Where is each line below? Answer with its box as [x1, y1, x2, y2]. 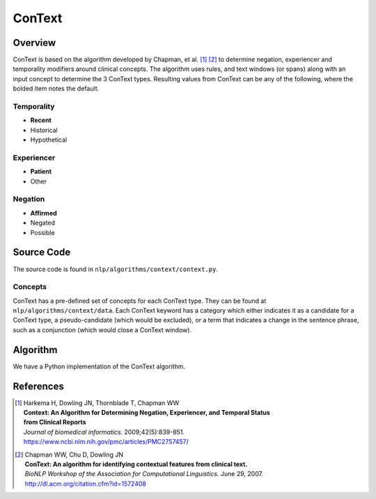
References [13, 380, 64, 392]
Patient [30, 167, 52, 176]
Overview [13, 37, 56, 49]
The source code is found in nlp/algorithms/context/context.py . [13, 265, 219, 273]
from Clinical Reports [23, 418, 86, 427]
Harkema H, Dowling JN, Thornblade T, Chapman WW [23, 398, 180, 407]
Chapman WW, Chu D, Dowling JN [24, 450, 124, 459]
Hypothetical [30, 136, 68, 144]
